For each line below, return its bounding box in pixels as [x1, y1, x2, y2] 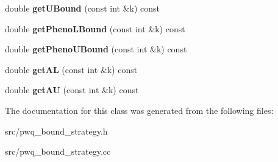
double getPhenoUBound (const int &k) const [5, 43, 187, 55]
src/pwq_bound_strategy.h [5, 124, 108, 137]
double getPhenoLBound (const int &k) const [5, 22, 185, 35]
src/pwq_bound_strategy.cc [5, 145, 111, 158]
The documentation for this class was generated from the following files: [5, 104, 274, 116]
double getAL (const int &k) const [5, 63, 138, 76]
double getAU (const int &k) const [5, 83, 139, 96]
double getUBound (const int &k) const [5, 2, 160, 14]
